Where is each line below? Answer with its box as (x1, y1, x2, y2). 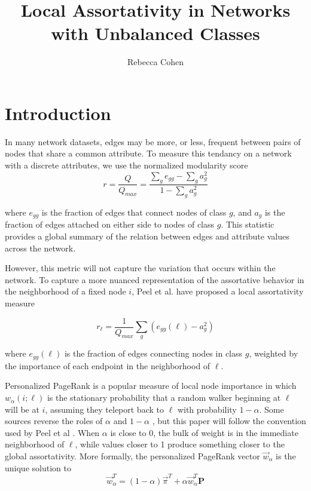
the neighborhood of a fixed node (5, 285, 126, 297)
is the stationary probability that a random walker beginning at (47, 391, 281, 404)
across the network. (5, 241, 76, 254)
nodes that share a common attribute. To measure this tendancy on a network (5, 147, 292, 159)
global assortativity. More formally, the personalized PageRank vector (5, 450, 260, 462)
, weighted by (249, 347, 298, 360)
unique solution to (5, 461, 71, 474)
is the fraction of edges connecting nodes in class (64, 347, 243, 360)
